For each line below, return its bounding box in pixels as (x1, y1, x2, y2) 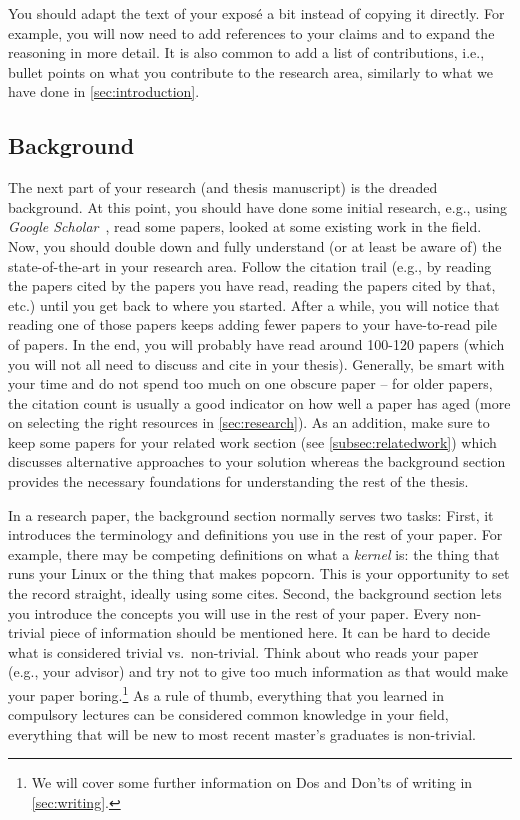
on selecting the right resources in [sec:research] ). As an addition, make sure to (8, 412, 490, 433)
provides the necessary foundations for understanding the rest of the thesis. (8, 471, 469, 492)
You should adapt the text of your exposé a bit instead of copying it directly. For (8, 3, 505, 23)
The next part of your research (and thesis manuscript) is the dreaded (8, 177, 438, 198)
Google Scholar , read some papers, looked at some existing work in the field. (8, 216, 482, 237)
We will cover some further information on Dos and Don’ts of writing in (31, 772, 473, 793)
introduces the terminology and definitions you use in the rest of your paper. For (8, 524, 503, 545)
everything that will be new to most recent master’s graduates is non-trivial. (8, 723, 477, 744)
